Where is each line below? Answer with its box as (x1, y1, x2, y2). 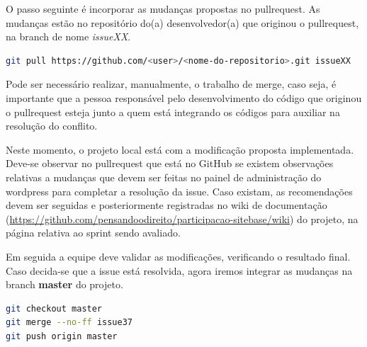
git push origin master (6, 331, 118, 341)
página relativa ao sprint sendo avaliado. (6, 225, 181, 240)
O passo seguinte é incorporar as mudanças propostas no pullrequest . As (6, 1, 320, 16)
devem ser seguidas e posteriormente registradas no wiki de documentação (6, 198, 327, 212)
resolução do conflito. (6, 118, 98, 133)
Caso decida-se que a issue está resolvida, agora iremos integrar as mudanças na (6, 263, 353, 278)
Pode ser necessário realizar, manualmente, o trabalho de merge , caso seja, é (6, 76, 337, 91)
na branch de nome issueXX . (6, 29, 131, 44)
